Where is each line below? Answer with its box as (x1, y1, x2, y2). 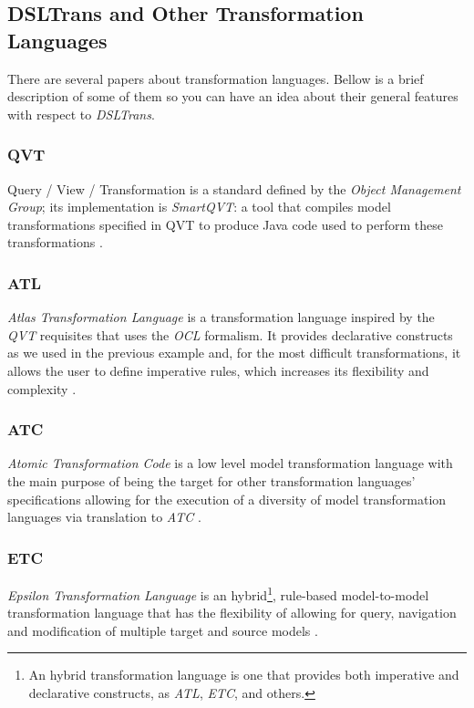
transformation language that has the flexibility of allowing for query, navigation (7, 603, 457, 622)
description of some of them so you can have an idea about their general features (7, 87, 459, 106)
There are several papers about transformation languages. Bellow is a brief (7, 68, 424, 88)
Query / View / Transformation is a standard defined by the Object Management (7, 179, 461, 198)
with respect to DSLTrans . (7, 104, 155, 123)
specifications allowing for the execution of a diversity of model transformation (7, 489, 447, 508)
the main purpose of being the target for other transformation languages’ (7, 471, 416, 490)
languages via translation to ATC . (7, 507, 201, 526)
